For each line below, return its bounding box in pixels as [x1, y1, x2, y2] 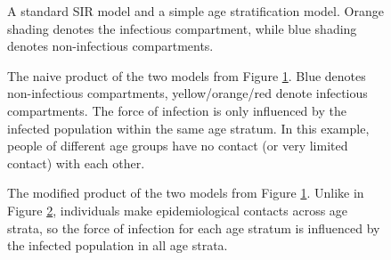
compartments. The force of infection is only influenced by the [7, 101, 346, 119]
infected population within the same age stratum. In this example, [7, 118, 370, 137]
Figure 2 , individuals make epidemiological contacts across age [7, 200, 348, 219]
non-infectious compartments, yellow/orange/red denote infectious [7, 84, 368, 102]
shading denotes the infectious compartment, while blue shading [7, 19, 357, 37]
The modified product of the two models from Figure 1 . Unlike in [7, 183, 364, 202]
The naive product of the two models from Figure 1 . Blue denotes [7, 66, 366, 85]
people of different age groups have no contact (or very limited [7, 136, 348, 155]
